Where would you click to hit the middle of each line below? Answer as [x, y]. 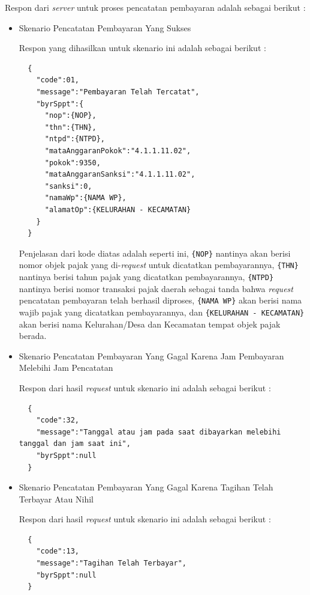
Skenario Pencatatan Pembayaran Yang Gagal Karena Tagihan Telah [146, 487]
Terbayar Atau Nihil [56, 499]
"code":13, [58, 551]
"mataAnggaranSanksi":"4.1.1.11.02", [120, 175]
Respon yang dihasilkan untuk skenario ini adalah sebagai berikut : [142, 48]
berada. [33, 336]
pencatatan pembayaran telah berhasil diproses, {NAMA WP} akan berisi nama [160, 300]
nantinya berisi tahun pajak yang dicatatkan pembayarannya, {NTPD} [146, 276]
